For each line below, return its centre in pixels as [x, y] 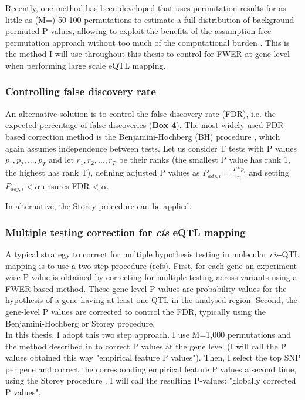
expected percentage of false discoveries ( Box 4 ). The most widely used [134, 125]
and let [61, 159]
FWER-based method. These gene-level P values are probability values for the [146, 288]
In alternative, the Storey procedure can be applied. [99, 206]
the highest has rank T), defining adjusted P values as [103, 172]
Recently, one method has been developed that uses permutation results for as [146, 8]
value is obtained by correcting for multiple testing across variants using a [164, 277]
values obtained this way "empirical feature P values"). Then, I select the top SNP [153, 357]
